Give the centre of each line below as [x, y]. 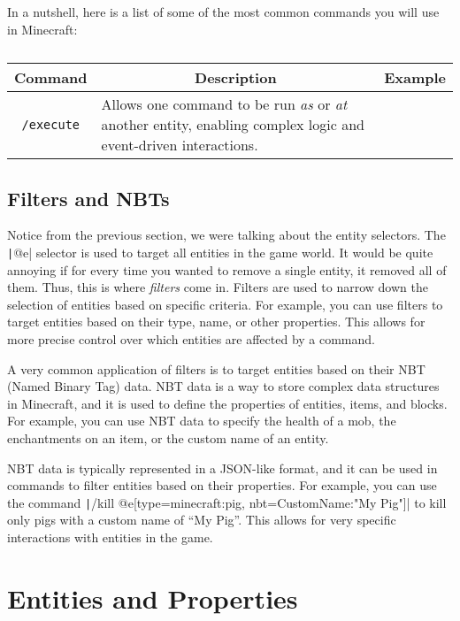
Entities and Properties [153, 598]
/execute [51, 124]
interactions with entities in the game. [110, 537]
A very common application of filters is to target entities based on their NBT [216, 368]
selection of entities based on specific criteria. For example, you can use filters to [225, 304]
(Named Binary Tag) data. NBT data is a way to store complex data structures [223, 386]
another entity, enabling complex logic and [233, 125]
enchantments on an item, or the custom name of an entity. [168, 437]
